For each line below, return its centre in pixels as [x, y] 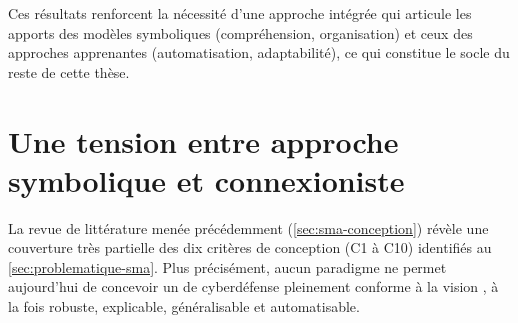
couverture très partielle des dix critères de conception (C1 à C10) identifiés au [250, 247]
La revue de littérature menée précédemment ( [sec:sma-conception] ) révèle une [248, 227]
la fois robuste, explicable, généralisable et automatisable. [184, 306]
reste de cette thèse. [69, 71]
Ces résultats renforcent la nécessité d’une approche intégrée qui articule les [240, 13]
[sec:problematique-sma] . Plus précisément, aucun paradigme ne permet [227, 266]
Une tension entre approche [203, 140]
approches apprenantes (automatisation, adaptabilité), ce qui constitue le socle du [259, 52]
